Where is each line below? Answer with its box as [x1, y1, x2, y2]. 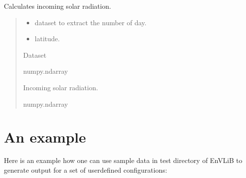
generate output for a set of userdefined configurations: [4, 164, 167, 175]
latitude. [35, 33, 60, 44]
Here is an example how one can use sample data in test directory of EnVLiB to [4, 155, 243, 165]
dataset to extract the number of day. [35, 17, 147, 27]
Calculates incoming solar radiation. [4, 1, 111, 11]
